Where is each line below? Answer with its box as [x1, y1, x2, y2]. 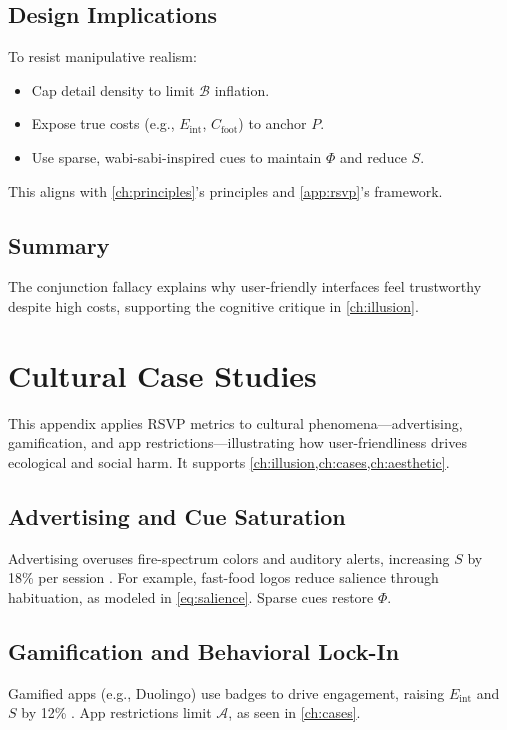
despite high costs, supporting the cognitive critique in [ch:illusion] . [8, 295, 419, 316]
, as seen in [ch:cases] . [228, 702, 361, 723]
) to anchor [238, 113, 307, 134]
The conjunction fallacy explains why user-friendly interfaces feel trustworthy [8, 276, 482, 297]
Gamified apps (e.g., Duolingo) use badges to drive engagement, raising [8, 682, 445, 703]
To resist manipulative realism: [8, 46, 197, 67]
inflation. [214, 79, 270, 100]
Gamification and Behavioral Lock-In [8, 635, 400, 666]
